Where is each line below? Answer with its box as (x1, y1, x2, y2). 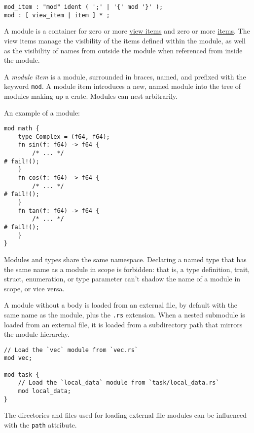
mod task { (4, 371, 39, 378)
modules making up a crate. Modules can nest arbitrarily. (4, 90, 178, 101)
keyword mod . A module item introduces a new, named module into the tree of (4, 81, 241, 91)
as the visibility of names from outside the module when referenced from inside (4, 45, 243, 55)
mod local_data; (18, 388, 72, 395)
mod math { (4, 125, 39, 132)
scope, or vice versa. (4, 283, 65, 293)
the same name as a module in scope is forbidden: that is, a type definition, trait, (4, 264, 250, 274)
